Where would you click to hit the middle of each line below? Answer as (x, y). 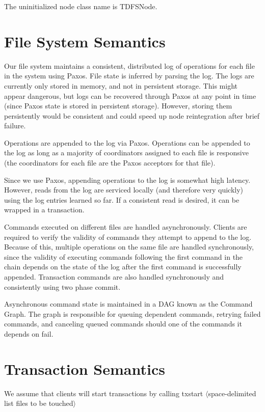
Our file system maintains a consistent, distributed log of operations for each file (129, 65)
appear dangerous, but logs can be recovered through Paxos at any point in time (130, 95)
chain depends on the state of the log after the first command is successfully (123, 267)
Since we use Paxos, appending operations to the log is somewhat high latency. (127, 180)
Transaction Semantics (85, 368)
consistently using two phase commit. (62, 286)
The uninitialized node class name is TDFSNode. (81, 6)
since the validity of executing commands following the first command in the (124, 256)
